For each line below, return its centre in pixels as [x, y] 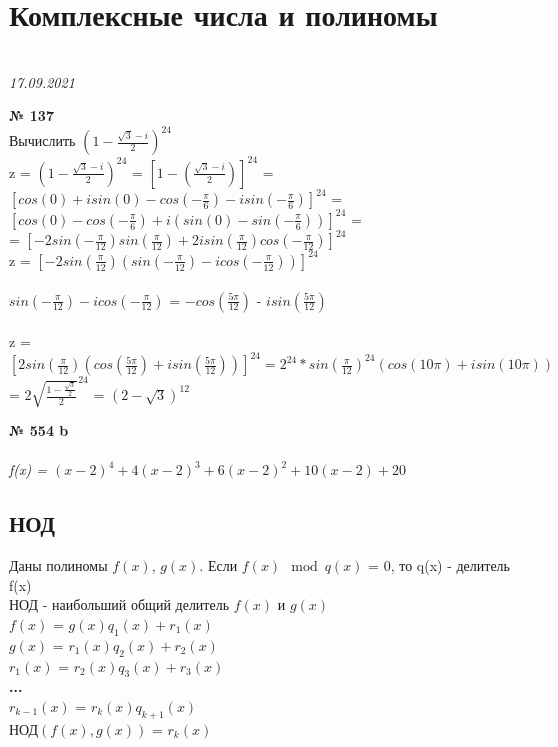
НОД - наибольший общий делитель [119, 604]
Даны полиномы [58, 565]
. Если [218, 565]
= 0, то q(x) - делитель [439, 565]
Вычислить [42, 140]
